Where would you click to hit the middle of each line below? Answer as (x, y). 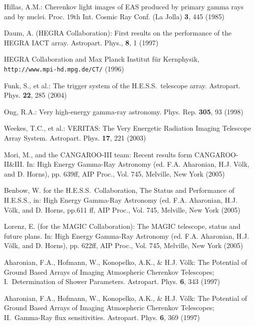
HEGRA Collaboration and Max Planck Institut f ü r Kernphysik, (102, 59)
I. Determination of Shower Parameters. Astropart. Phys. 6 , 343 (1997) (112, 281)
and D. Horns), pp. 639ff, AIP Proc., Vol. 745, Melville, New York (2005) (114, 173)
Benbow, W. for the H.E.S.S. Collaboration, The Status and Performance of (119, 190)
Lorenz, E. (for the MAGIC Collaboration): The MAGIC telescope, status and (122, 226)
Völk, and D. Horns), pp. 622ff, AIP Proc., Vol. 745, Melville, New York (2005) (124, 245)
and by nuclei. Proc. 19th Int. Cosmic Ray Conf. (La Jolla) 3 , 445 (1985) (114, 16)
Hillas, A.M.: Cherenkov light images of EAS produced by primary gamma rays (124, 6)
